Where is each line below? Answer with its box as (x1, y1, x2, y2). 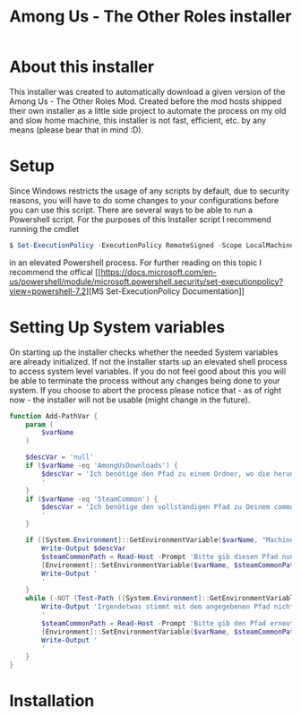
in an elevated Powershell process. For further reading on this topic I (9, 257, 262, 268)
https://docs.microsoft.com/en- (100, 266, 217, 277)
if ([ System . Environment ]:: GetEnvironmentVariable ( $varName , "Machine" (25, 536, 298, 545)
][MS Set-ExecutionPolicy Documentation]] (85, 285, 245, 297)
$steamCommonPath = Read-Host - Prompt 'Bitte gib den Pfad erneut (41, 618, 295, 628)
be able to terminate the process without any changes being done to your (9, 375, 280, 386)
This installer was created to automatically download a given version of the (9, 86, 286, 97)
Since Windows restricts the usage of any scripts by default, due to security (9, 185, 289, 196)
